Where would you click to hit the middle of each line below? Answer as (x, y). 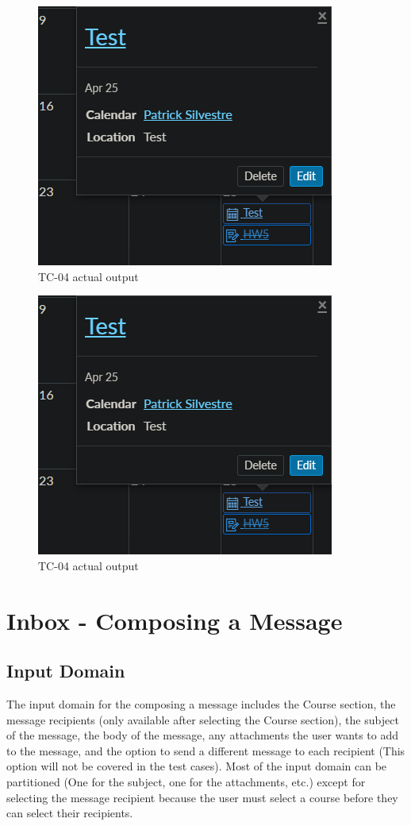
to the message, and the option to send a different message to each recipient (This (206, 750)
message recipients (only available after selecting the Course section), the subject (203, 719)
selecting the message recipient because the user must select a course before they (202, 797)
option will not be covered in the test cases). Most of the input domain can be (197, 766)
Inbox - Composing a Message (175, 620)
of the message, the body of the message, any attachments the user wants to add (203, 735)
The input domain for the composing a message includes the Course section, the (201, 703)
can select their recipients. (70, 813)
